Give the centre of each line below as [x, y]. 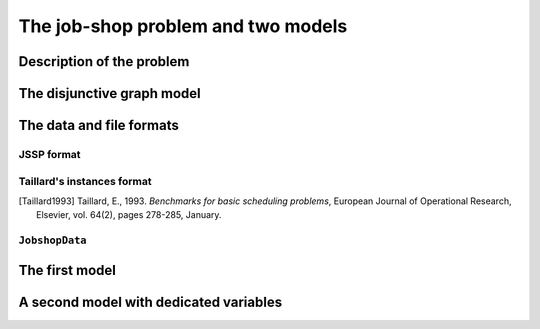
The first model [67, 270]
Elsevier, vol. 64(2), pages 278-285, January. [129, 215]
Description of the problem [104, 61]
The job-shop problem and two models [183, 26]
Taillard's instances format [85, 181]
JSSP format [49, 154]
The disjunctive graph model [110, 93]
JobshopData [52, 240]
